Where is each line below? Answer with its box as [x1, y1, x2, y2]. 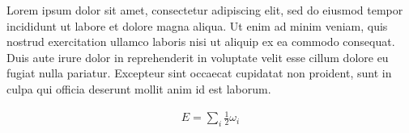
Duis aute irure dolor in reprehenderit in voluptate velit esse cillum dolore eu [6, 48, 389, 65]
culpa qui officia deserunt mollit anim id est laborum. [6, 80, 271, 97]
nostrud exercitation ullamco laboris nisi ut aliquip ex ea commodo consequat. [6, 33, 395, 50]
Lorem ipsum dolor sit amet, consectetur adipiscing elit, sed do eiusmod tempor [6, 2, 403, 18]
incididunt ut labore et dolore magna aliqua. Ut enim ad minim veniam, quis [6, 17, 388, 34]
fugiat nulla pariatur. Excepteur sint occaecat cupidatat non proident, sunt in [6, 64, 392, 81]
